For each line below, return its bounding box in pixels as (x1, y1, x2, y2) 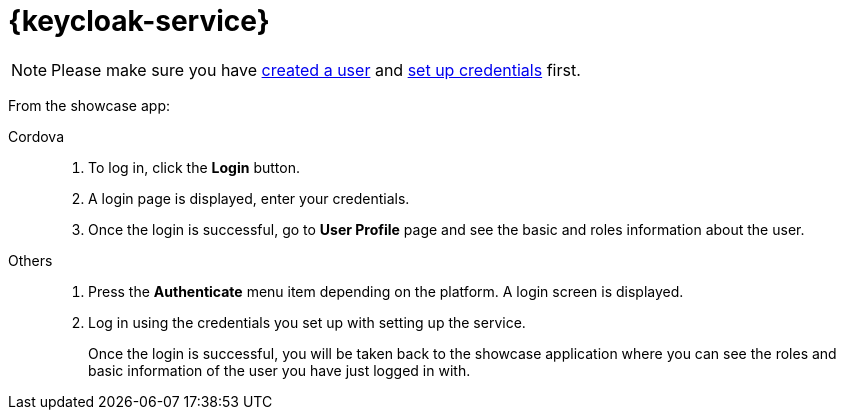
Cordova (8, 127, 65, 145)
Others (8, 251, 53, 269)
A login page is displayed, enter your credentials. (88, 189, 410, 207)
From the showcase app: (8, 96, 170, 114)
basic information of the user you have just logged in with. (88, 361, 471, 379)
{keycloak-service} (8, 4, 270, 38)
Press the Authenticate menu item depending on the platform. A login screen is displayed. (88, 282, 684, 300)
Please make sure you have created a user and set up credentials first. (51, 59, 581, 80)
